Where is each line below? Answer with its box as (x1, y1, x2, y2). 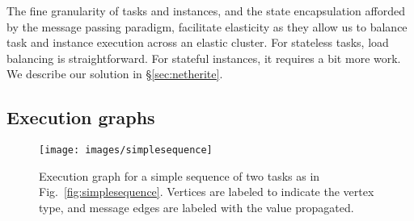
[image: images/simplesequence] (39, 144, 213, 156)
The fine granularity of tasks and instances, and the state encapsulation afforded (6, 2, 405, 19)
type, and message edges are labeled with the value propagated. (39, 199, 354, 216)
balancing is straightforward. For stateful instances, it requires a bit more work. (6, 49, 401, 66)
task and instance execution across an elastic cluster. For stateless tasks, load (6, 34, 389, 51)
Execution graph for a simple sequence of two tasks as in (39, 167, 320, 184)
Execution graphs (6, 105, 155, 130)
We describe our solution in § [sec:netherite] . (6, 65, 223, 82)
